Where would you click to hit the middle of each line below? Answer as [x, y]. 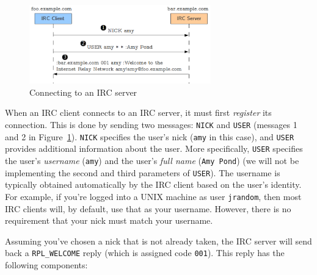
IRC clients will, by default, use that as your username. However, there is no [148, 208]
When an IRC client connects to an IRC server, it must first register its [138, 112]
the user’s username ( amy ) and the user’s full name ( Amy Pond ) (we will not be [152, 160]
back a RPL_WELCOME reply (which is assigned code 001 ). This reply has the [145, 253]
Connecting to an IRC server [83, 92]
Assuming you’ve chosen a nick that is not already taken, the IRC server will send [158, 241]
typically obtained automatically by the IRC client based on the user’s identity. [153, 184]
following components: [46, 264]
